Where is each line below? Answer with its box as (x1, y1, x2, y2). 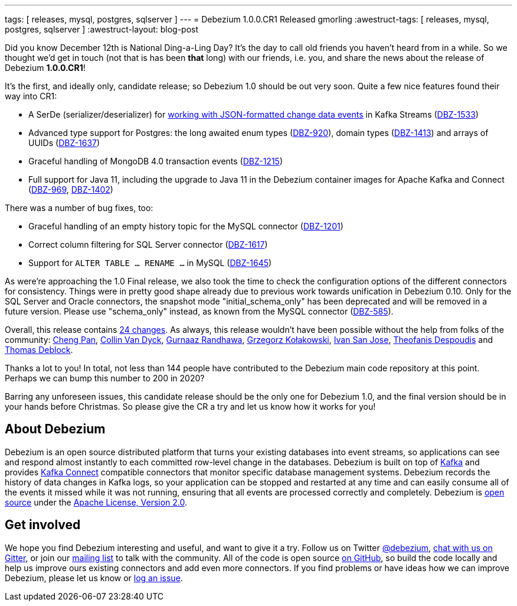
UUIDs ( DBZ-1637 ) (28, 138, 100, 148)
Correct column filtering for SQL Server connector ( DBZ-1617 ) (28, 239, 268, 249)
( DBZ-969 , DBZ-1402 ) (28, 184, 113, 195)
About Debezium (5, 422, 106, 437)
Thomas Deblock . (5, 345, 73, 355)
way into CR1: (5, 91, 57, 101)
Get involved (5, 517, 81, 533)
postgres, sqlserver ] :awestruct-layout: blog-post (5, 24, 199, 34)
